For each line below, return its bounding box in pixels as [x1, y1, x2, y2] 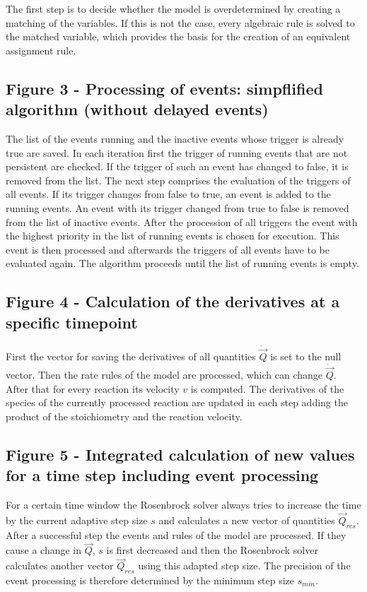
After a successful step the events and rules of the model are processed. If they [6, 527, 346, 542]
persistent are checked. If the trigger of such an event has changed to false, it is [6, 159, 349, 174]
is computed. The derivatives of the [190, 381, 344, 396]
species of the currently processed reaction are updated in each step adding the [6, 395, 348, 410]
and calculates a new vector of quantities [158, 512, 335, 527]
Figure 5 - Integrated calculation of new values [6, 443, 355, 465]
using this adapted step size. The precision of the [138, 558, 351, 573]
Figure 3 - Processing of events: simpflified [6, 77, 323, 99]
